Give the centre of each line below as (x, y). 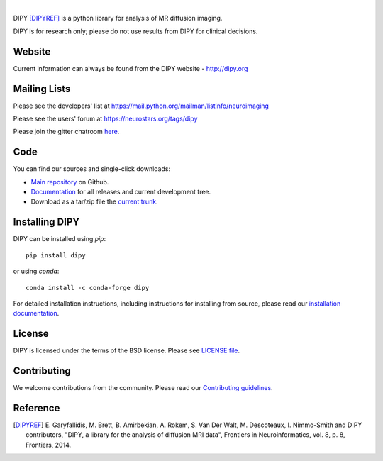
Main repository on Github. (70, 182)
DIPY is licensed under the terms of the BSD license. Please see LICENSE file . (127, 350)
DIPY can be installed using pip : (60, 239)
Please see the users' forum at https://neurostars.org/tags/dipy (105, 118)
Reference (37, 408)
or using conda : (36, 271)
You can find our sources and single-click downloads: (91, 169)
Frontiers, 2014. (48, 445)
